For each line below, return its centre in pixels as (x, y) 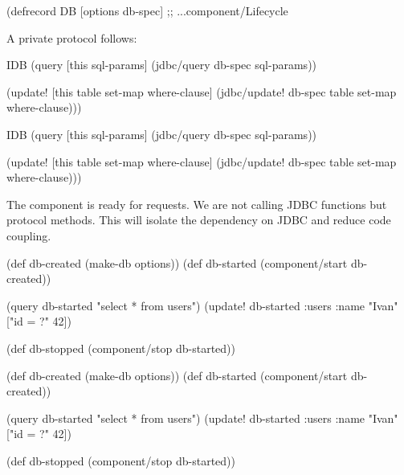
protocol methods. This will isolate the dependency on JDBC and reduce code (199, 220)
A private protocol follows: (72, 37)
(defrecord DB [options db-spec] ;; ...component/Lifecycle (147, 10)
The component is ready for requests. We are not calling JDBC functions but (197, 204)
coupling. (29, 235)
